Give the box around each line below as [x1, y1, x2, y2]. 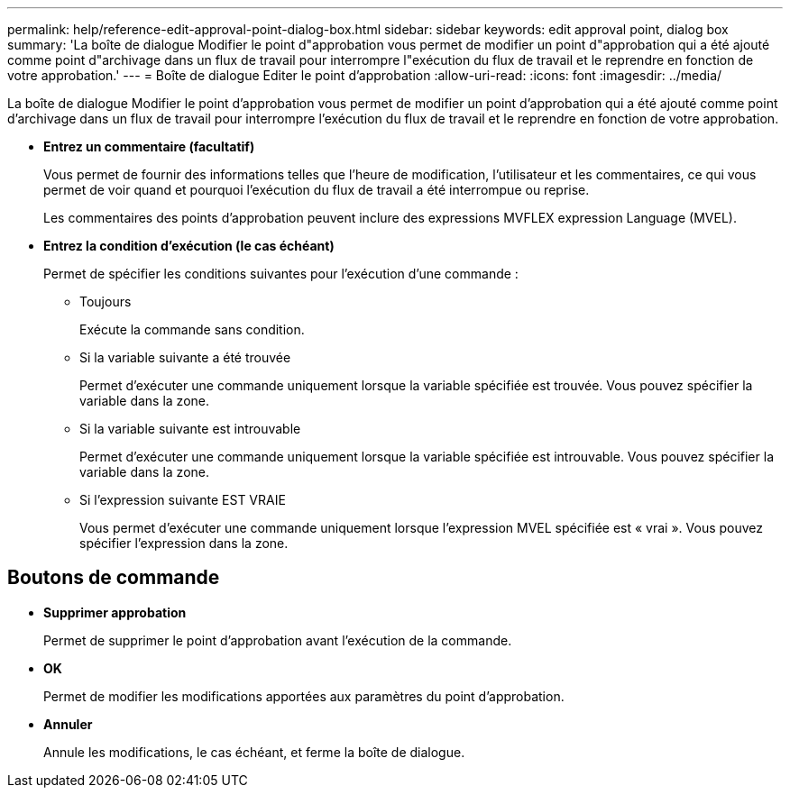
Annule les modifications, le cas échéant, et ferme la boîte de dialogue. [43, 744, 465, 760]
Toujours [79, 294, 132, 309]
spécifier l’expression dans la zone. [79, 535, 289, 551]
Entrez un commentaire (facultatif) [43, 139, 255, 154]
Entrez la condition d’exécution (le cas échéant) [43, 238, 335, 253]
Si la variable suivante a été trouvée [79, 350, 291, 365]
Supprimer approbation [43, 604, 187, 620]
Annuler [43, 716, 93, 732]
